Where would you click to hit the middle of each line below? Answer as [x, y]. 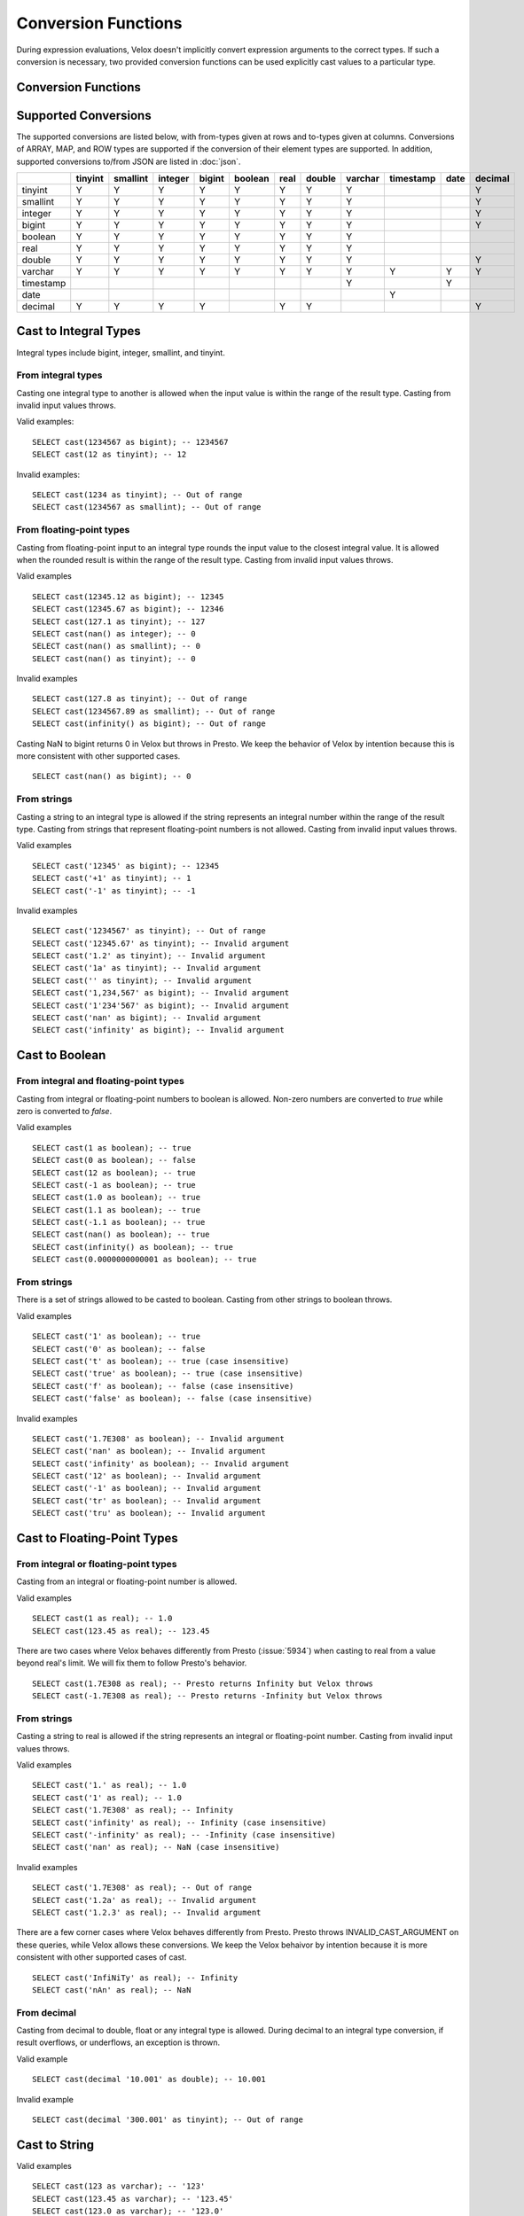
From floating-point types [73, 530]
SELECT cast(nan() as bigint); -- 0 [112, 776]
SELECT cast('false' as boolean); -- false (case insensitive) [172, 1399]
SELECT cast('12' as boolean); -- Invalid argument [147, 1476]
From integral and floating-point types [101, 1081]
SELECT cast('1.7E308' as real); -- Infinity [133, 1810]
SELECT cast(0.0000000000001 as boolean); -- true [145, 1260]
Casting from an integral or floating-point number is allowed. [127, 1581]
